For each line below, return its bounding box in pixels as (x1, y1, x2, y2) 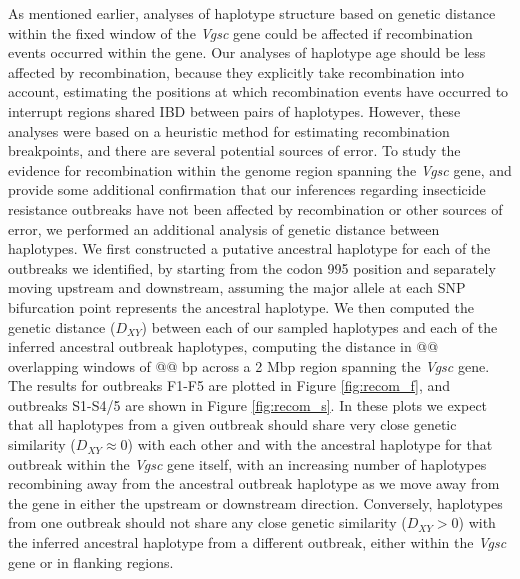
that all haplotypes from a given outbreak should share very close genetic (8, 414, 457, 435)
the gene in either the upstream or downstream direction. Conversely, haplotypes (8, 492, 503, 513)
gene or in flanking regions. (8, 551, 174, 572)
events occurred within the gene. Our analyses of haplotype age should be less (8, 42, 486, 63)
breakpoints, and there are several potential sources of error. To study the (8, 140, 461, 161)
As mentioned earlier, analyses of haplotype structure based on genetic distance (8, 3, 496, 23)
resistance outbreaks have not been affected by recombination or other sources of (8, 198, 503, 219)
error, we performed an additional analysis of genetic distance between (8, 218, 440, 239)
